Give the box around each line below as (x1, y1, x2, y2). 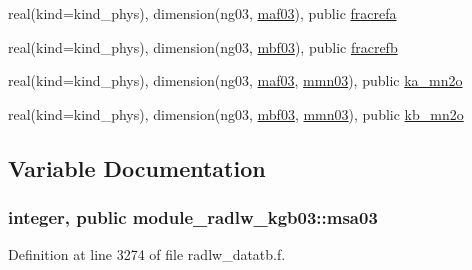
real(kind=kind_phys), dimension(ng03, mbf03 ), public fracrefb (8, 36, 398, 57)
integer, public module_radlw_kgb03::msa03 (8, 205, 378, 230)
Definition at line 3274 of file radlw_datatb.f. (8, 244, 286, 265)
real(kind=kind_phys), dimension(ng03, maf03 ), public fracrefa (8, 3, 397, 23)
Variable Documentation (8, 152, 266, 183)
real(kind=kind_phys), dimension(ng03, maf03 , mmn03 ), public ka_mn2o (8, 70, 463, 91)
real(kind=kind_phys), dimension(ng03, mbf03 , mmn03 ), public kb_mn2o (8, 103, 464, 124)
